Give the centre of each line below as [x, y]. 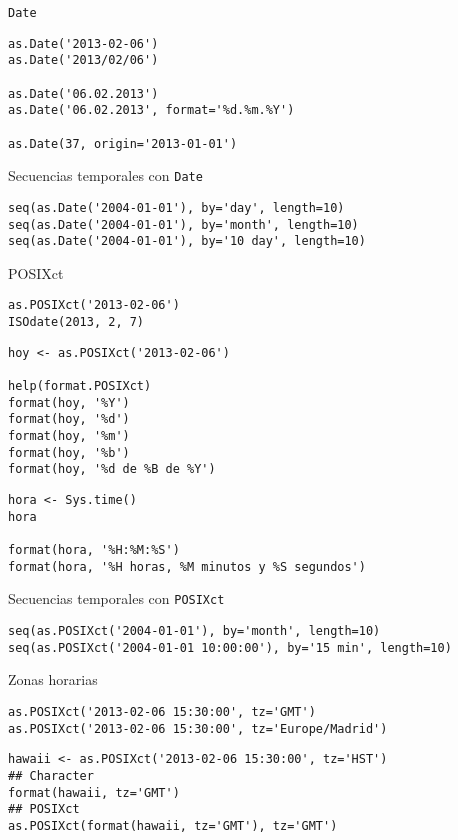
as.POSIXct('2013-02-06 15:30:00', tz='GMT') [162, 711]
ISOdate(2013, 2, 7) [76, 322]
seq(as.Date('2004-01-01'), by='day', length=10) [176, 207]
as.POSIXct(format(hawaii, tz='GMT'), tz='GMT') [173, 825]
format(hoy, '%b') [69, 452]
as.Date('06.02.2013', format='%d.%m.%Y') [151, 110]
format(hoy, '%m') [69, 436]
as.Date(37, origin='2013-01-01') [123, 143]
